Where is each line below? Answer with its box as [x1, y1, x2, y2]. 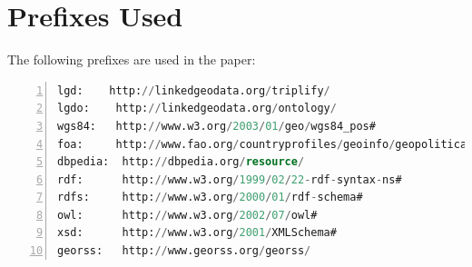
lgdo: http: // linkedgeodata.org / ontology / [57, 102, 337, 115]
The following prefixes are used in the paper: [7, 50, 256, 69]
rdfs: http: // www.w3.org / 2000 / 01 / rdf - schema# [57, 191, 363, 204]
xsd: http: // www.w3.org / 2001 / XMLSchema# [57, 226, 337, 240]
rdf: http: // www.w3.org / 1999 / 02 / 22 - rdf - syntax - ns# [57, 173, 402, 186]
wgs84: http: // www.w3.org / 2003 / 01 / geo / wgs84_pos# [57, 119, 376, 133]
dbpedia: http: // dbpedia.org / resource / [57, 155, 305, 169]
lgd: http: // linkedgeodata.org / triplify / [57, 84, 330, 97]
